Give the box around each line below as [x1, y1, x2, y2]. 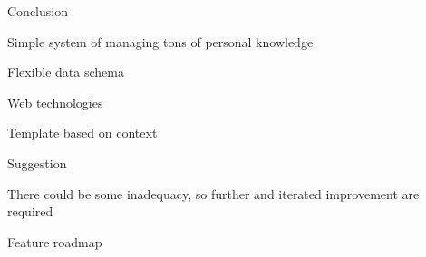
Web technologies [7, 92, 103, 111]
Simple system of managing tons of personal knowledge [7, 32, 314, 51]
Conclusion [7, 2, 68, 20]
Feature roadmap [7, 232, 102, 251]
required [7, 202, 53, 221]
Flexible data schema [7, 62, 124, 81]
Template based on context [7, 123, 158, 142]
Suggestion [7, 153, 67, 172]
